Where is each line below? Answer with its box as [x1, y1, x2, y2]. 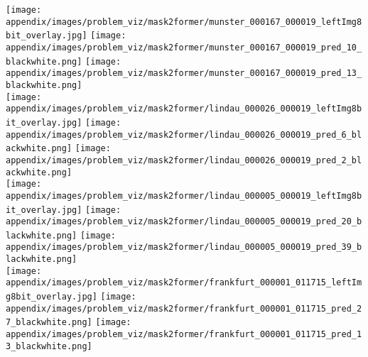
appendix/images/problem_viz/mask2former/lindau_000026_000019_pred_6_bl [6, 129, 362, 140]
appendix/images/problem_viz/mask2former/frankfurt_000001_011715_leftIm [6, 278, 362, 288]
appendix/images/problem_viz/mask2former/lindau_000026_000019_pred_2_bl [6, 155, 362, 165]
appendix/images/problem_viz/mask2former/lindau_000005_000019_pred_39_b [6, 242, 362, 253]
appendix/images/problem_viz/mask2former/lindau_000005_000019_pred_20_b [6, 216, 362, 227]
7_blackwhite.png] [6, 317, 92, 328]
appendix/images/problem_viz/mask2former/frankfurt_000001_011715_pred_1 [6, 329, 362, 340]
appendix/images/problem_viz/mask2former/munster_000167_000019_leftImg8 [6, 16, 362, 27]
